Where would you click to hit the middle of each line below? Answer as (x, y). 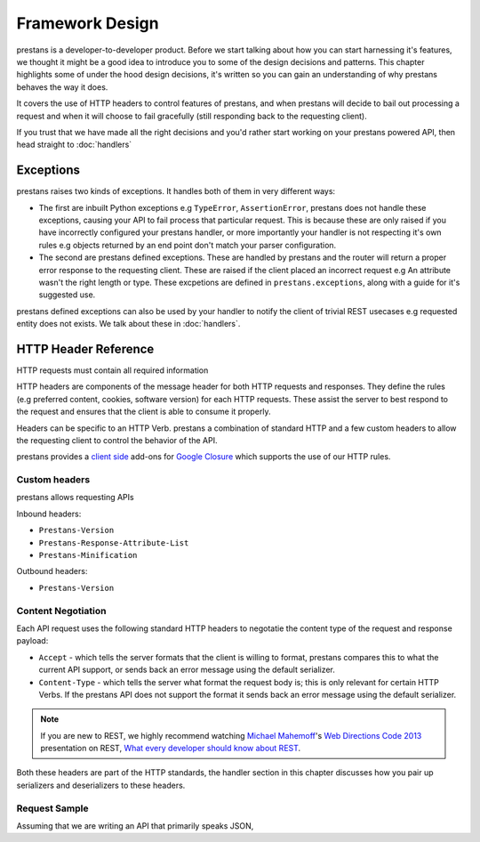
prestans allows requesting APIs (75, 498)
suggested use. (67, 295)
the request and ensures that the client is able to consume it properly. (144, 412)
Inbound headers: (49, 514)
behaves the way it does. (62, 87)
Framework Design (88, 23)
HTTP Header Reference (85, 348)
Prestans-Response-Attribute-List (114, 542)
